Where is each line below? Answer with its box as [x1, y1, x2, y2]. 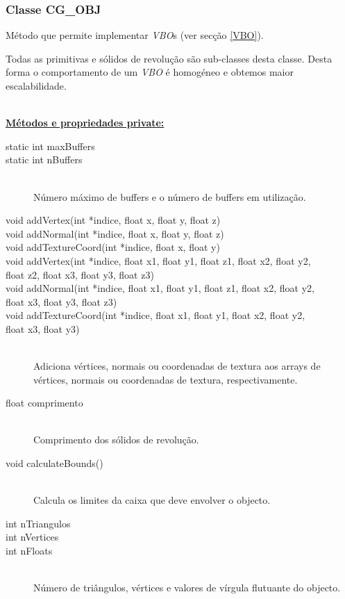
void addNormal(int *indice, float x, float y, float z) [6, 226, 224, 240]
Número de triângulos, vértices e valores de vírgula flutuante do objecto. [33, 580, 341, 595]
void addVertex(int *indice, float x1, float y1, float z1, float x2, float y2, [6, 253, 311, 268]
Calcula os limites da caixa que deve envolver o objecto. [33, 493, 271, 507]
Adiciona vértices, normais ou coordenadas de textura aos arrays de [33, 359, 321, 373]
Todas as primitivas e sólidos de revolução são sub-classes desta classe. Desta [6, 51, 333, 65]
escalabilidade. [6, 79, 67, 92]
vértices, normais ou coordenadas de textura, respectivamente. [33, 372, 298, 386]
